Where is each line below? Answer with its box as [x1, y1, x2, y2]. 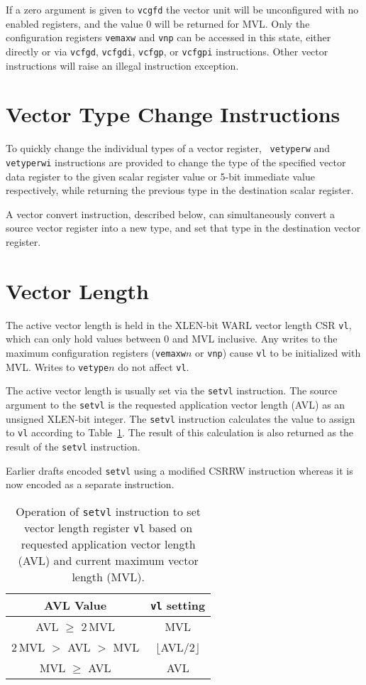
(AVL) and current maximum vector [18, 551, 199, 568]
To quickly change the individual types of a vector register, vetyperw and [6, 141, 331, 156]
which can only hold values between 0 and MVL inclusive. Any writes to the [6, 331, 338, 346]
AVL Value [44, 596, 107, 613]
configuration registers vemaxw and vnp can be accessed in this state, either [6, 30, 331, 45]
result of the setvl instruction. [6, 438, 140, 453]
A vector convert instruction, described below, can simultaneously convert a [6, 206, 335, 221]
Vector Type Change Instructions [6, 99, 340, 129]
